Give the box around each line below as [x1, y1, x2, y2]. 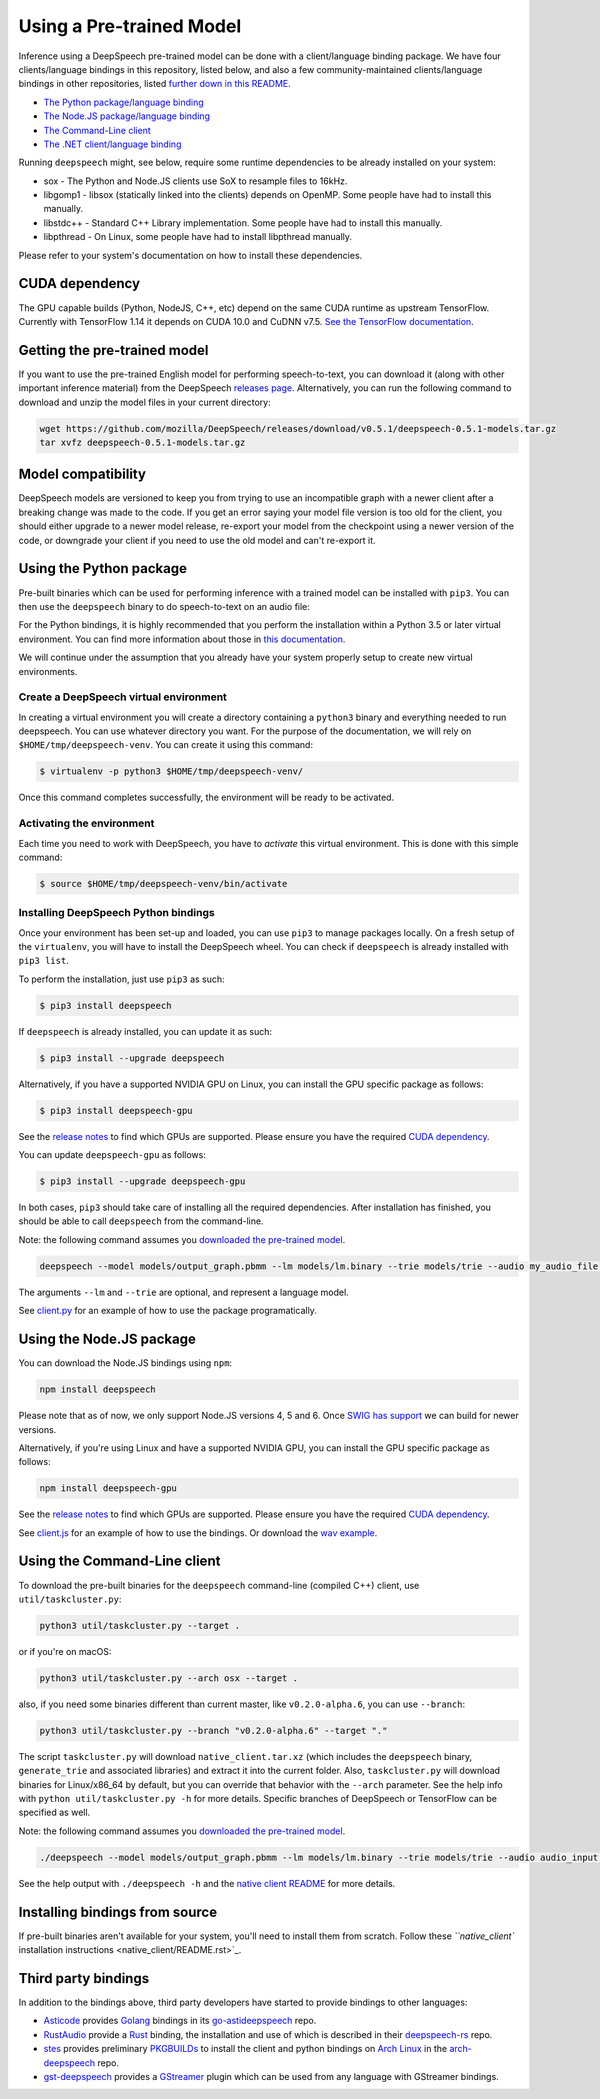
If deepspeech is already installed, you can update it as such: [18, 1025, 273, 1037]
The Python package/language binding [43, 96, 204, 108]
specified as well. [18, 1806, 91, 1819]
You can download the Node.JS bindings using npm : [18, 1357, 233, 1369]
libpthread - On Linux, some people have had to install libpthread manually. [43, 231, 353, 243]
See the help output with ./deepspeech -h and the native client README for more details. [18, 1877, 396, 1889]
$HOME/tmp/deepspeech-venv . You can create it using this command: [18, 739, 314, 751]
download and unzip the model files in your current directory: [18, 396, 271, 408]
